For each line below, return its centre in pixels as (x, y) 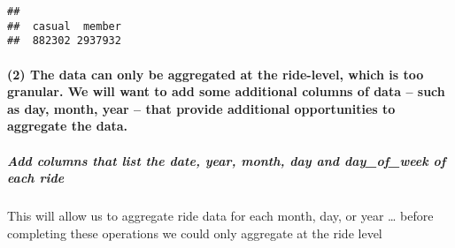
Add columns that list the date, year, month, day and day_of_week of (227, 160)
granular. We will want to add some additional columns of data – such (226, 91)
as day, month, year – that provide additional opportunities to (201, 108)
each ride (36, 178)
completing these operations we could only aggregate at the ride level (195, 233)
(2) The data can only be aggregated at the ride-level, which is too (216, 74)
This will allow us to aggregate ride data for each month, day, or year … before (220, 216)
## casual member (64, 26)
